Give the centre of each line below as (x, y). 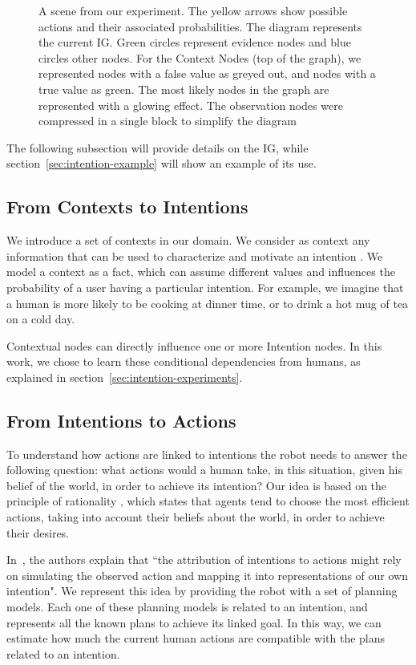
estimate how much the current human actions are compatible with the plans (196, 638)
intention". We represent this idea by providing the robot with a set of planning (202, 591)
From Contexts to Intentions (127, 207)
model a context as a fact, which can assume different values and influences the (201, 272)
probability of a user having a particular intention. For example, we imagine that (205, 287)
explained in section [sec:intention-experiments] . (125, 377)
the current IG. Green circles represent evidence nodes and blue (195, 42)
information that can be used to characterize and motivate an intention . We (195, 255)
